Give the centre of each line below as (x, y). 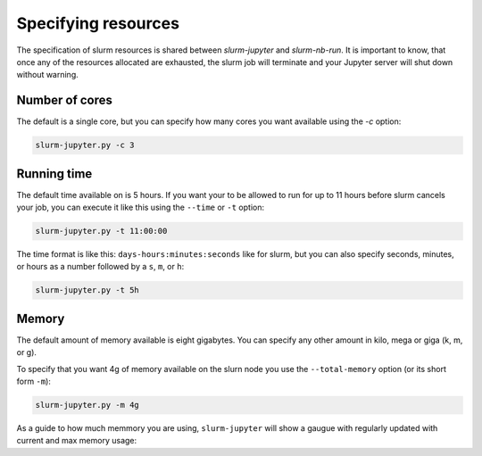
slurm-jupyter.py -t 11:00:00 (101, 231)
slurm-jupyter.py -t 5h (87, 290)
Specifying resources (98, 23)
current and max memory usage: (77, 441)
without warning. (48, 75)
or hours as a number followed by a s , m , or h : (100, 267)
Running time (54, 174)
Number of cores (65, 100)
